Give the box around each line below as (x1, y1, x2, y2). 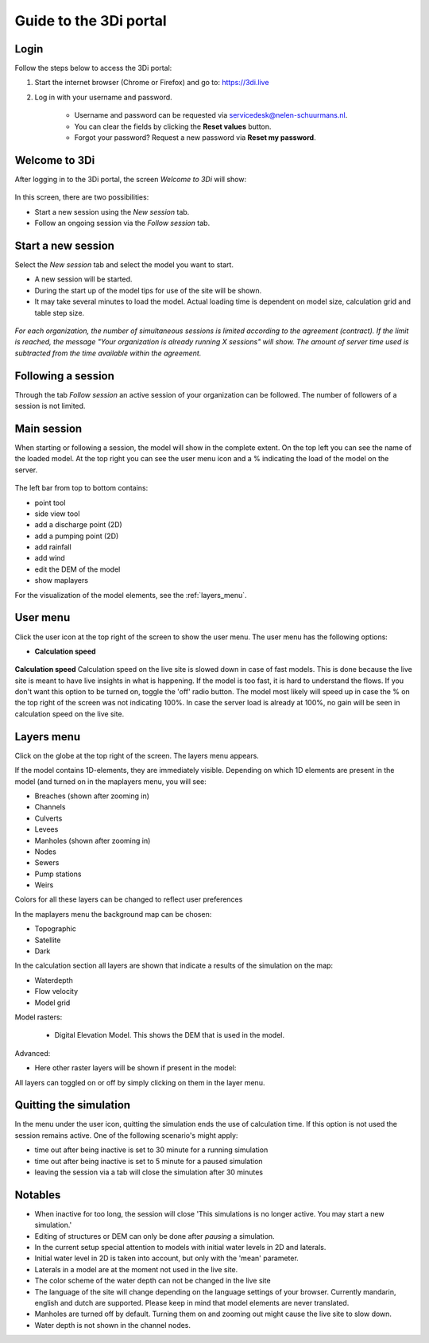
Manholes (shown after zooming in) (34, 836, 151, 845)
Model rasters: (14, 1012, 63, 1022)
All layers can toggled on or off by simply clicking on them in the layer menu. (14, 1077, 265, 1087)
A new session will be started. (34, 274, 133, 284)
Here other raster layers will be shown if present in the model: (34, 1063, 237, 1073)
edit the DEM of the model (34, 565, 121, 574)
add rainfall (34, 542, 71, 552)
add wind (34, 553, 65, 563)
